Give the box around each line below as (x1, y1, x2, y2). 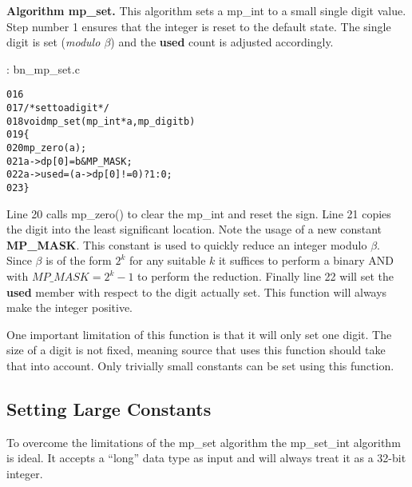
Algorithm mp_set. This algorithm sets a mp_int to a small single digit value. (6, 2, 406, 18)
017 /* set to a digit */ (6, 102, 109, 114)
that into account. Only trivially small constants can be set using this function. (6, 357, 394, 373)
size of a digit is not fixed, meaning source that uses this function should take (6, 341, 386, 358)
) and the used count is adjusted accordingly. (110, 34, 334, 50)
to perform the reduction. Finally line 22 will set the (137, 268, 394, 284)
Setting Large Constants (6, 396, 212, 421)
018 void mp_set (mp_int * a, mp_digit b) (6, 115, 196, 127)
